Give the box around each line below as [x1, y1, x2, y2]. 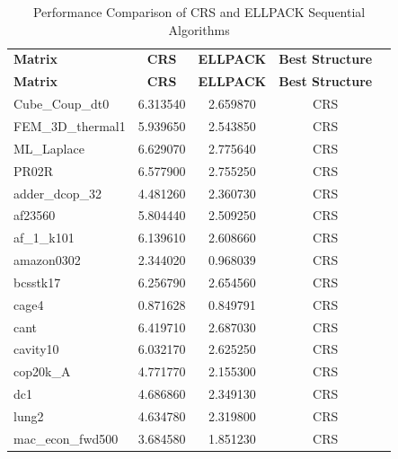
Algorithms [168, 20, 230, 39]
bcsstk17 [13, 272, 61, 291]
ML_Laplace [13, 138, 84, 157]
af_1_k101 [13, 228, 75, 247]
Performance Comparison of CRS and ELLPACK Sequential [32, 3, 366, 21]
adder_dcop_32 [13, 183, 102, 202]
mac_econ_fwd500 [13, 428, 119, 447]
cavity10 [13, 340, 59, 358]
